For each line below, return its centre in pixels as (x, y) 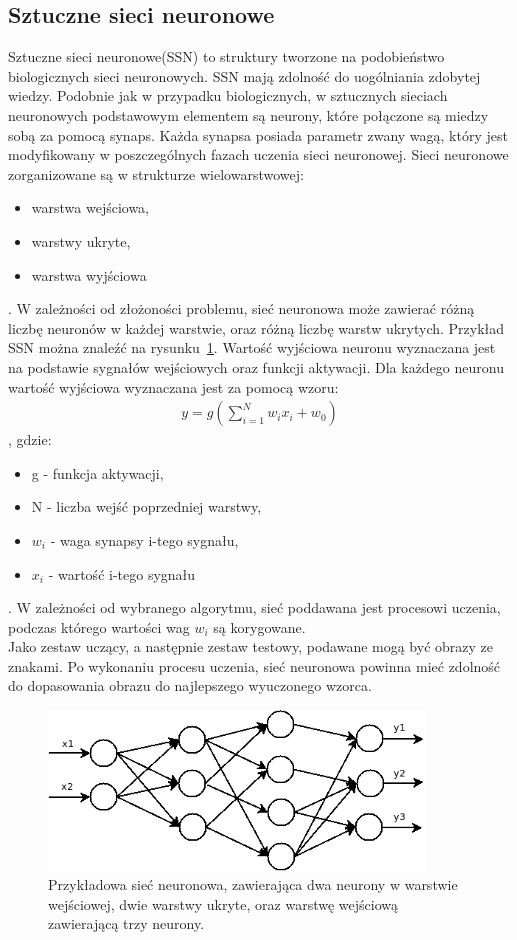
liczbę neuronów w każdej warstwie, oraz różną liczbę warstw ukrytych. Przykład (256, 327)
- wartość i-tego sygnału (122, 573)
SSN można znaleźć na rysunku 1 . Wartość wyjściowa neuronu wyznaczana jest (252, 347)
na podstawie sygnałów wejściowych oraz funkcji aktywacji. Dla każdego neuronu (256, 366)
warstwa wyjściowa (89, 274)
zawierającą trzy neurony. (126, 923)
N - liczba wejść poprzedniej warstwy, (146, 506)
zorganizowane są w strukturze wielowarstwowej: (156, 173)
